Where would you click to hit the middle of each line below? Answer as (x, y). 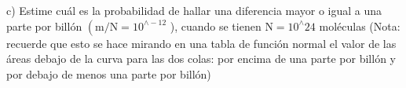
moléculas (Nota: (360, 26)
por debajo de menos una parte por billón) (109, 73)
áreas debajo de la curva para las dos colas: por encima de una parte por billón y (201, 59)
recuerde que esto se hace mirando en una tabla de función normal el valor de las (201, 43)
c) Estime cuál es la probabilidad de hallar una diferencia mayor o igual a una (194, 10)
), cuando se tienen (216, 26)
